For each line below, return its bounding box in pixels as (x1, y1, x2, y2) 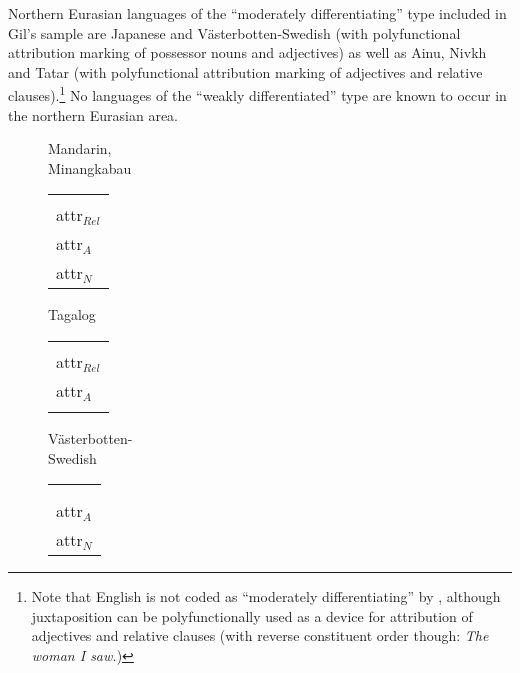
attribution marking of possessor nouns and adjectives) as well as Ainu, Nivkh (8, 42, 487, 63)
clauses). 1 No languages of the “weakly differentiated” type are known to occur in (8, 82, 507, 106)
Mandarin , (48, 138, 112, 159)
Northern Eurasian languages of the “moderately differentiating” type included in (8, 3, 507, 23)
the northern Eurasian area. (8, 104, 179, 125)
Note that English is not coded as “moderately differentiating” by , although (31, 586, 501, 607)
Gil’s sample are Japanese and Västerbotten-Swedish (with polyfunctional (8, 22, 461, 43)
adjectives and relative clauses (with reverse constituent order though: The (31, 625, 489, 646)
